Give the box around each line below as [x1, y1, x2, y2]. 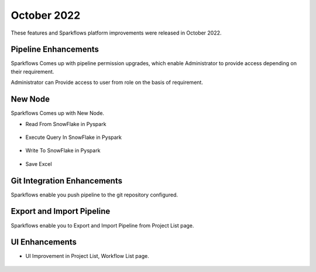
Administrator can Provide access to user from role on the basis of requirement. [11, 79, 203, 86]
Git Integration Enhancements [11, 176, 123, 186]
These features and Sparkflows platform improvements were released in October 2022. [11, 29, 222, 36]
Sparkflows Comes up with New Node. [11, 110, 105, 117]
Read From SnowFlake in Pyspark [25, 120, 107, 127]
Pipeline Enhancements [11, 45, 99, 55]
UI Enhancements [11, 237, 77, 247]
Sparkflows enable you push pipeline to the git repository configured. [11, 191, 178, 198]
